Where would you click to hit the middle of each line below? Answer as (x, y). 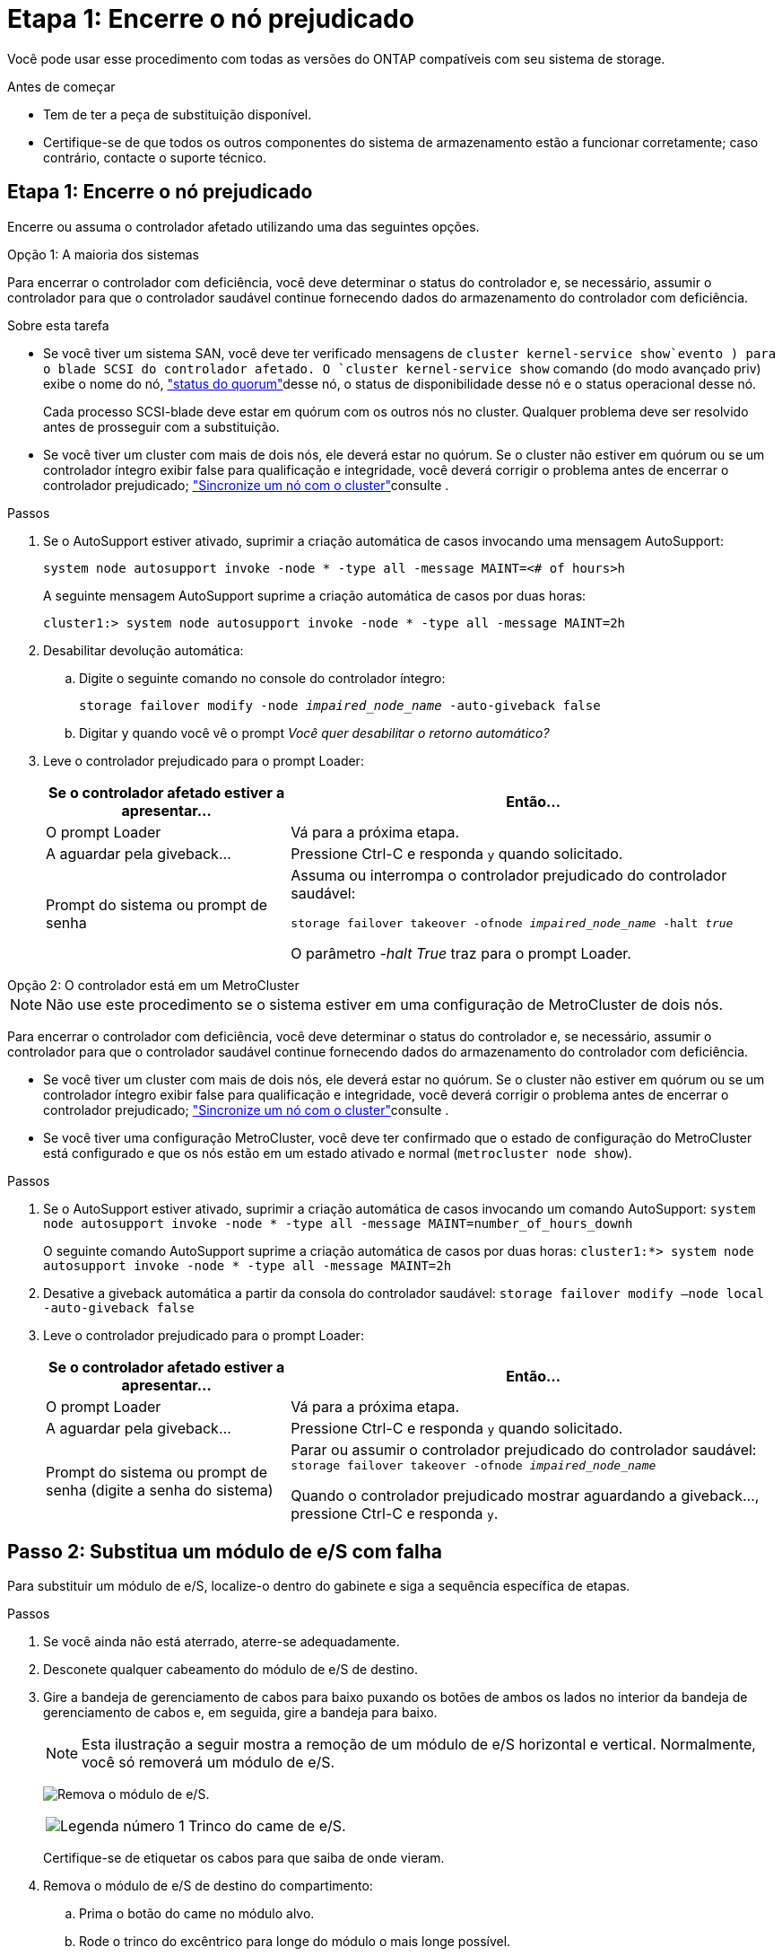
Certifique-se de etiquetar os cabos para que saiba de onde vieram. (244, 1858)
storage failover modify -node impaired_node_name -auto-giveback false (340, 705)
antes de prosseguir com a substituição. (161, 426)
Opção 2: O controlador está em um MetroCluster (153, 985)
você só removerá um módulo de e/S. (209, 1763)
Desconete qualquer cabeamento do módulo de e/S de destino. (230, 1670)
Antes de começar (61, 86)
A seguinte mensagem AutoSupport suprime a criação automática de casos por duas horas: (315, 595)
